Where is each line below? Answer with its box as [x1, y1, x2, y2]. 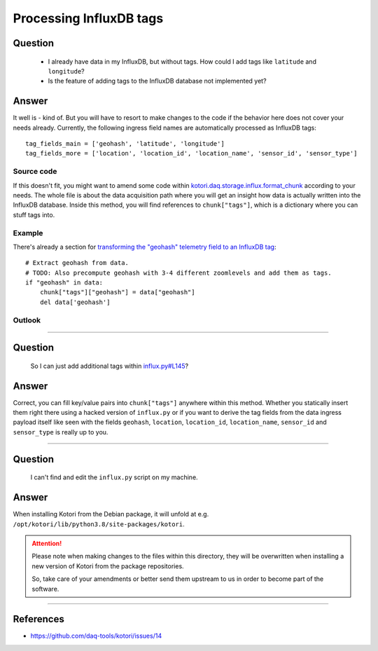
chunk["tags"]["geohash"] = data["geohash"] [39, 288, 195, 296]
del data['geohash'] [39, 298, 111, 306]
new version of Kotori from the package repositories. [31, 561, 185, 570]
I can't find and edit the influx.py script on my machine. [30, 473, 199, 481]
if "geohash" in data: [25, 279, 104, 287]
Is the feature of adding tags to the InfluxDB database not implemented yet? [48, 77, 267, 85]
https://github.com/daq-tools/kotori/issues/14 [30, 631, 162, 640]
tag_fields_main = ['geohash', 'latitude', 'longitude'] [25, 140, 225, 148]
